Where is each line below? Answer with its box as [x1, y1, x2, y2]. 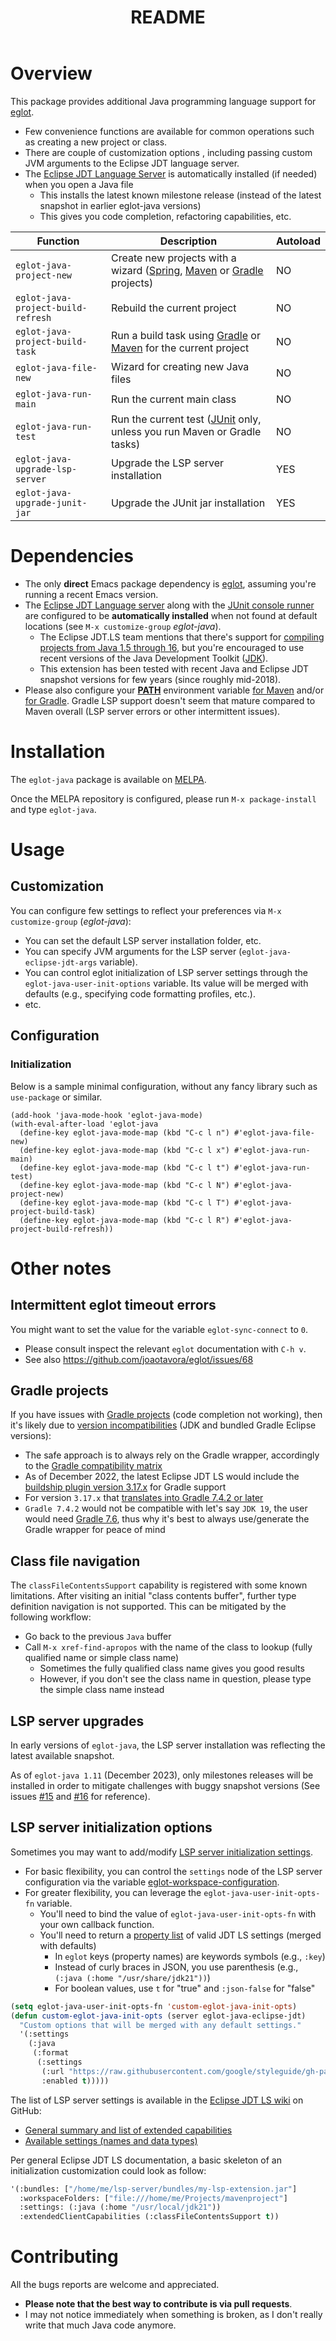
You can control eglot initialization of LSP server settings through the [24, 966, 308, 978]
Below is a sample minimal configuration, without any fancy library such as [10, 1080, 318, 1092]
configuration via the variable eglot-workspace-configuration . [24, 1876, 280, 1888]
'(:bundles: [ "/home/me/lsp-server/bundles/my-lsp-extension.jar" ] [10, 2184, 298, 2194]
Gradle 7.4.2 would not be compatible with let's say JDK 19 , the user [24, 1502, 308, 1515]
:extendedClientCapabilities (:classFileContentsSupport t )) [19, 2212, 280, 2222]
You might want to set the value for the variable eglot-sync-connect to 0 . [10, 1323, 308, 1335]
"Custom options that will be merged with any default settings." [19, 2020, 302, 2030]
